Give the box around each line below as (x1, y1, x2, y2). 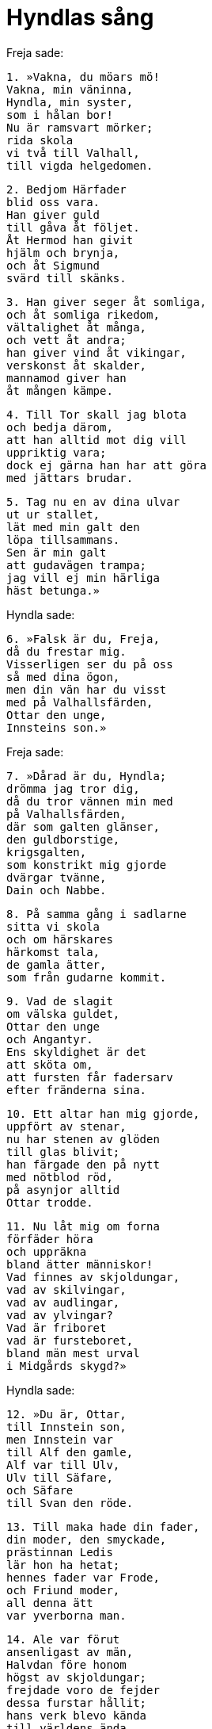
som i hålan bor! (6, 108, 113, 121)
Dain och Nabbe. (6, 883, 107, 897)
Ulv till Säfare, (6, 1471, 113, 1484)
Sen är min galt (6, 545, 107, 559)
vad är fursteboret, (6, 1333, 134, 1347)
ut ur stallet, (6, 507, 100, 521)
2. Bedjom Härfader (6, 182, 127, 196)
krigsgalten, (6, 845, 87, 859)
